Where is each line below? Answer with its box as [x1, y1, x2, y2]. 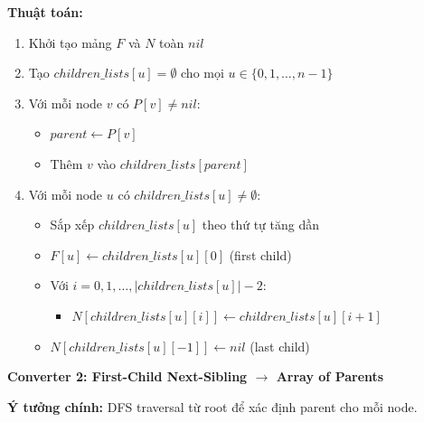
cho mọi [181, 63, 224, 82]
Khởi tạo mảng [28, 33, 112, 52]
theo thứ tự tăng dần [202, 215, 320, 234]
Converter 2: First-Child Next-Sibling [7, 367, 248, 386]
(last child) [250, 336, 310, 355]
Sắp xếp [50, 215, 95, 234]
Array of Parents [276, 367, 384, 386]
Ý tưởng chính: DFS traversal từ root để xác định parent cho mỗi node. [7, 397, 418, 416]
